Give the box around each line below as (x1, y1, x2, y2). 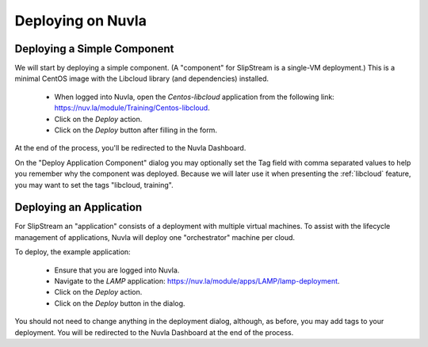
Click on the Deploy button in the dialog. (54, 298, 185, 308)
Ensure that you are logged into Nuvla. (54, 265, 180, 275)
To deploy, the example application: (14, 247, 131, 257)
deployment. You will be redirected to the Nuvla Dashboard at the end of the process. (14, 327, 294, 337)
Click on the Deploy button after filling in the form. (54, 125, 218, 135)
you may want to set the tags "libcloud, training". (14, 180, 174, 189)
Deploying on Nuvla (14, 12, 147, 29)
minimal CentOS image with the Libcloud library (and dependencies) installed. (14, 74, 269, 83)
